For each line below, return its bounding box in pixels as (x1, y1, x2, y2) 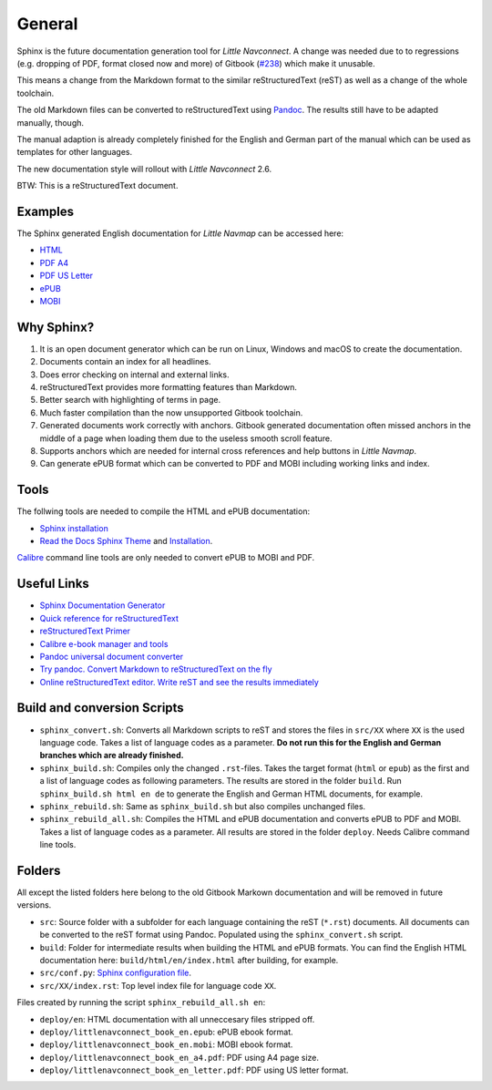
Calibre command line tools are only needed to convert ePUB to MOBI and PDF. (16, 552, 315, 563)
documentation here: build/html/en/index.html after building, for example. (39, 954, 339, 965)
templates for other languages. (16, 147, 133, 158)
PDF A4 (39, 257, 68, 268)
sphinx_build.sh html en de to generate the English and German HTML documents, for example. (39, 788, 424, 799)
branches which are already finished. (39, 750, 184, 761)
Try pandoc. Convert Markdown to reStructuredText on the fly (39, 663, 272, 674)
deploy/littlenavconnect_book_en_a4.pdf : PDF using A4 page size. (39, 1052, 319, 1063)
